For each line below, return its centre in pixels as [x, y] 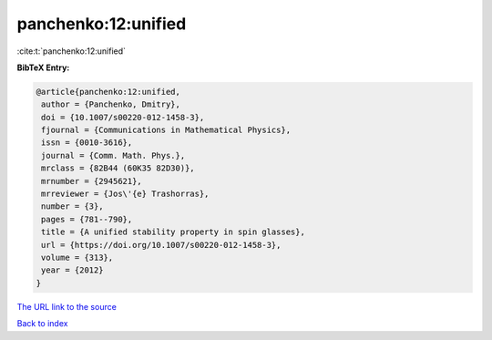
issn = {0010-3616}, [87, 143]
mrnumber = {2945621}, [92, 181]
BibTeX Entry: [43, 67]
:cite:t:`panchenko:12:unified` [72, 51]
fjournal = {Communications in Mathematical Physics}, [166, 130]
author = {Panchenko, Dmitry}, [111, 104]
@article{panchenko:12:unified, [108, 92]
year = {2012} [72, 270]
